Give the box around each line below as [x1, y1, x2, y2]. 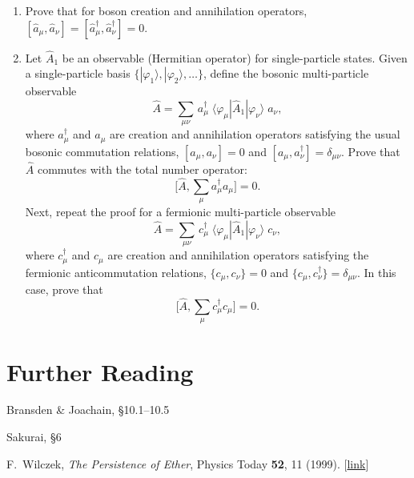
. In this [356, 263, 396, 280]
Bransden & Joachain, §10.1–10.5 [6, 401, 170, 418]
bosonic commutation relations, [25, 143, 179, 159]
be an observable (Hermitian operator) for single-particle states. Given [62, 49, 408, 66]
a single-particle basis [25, 65, 131, 82]
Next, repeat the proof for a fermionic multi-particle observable [25, 203, 336, 220]
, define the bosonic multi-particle [203, 65, 369, 82]
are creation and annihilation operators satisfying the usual [110, 126, 400, 143]
